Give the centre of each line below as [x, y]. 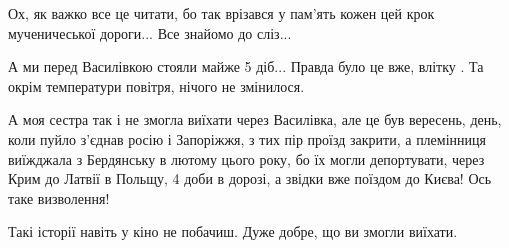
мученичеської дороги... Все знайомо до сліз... [150, 32]
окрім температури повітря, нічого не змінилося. [156, 85]
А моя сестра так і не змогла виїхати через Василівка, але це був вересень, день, [255, 119]
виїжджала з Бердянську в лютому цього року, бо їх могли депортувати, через [246, 158]
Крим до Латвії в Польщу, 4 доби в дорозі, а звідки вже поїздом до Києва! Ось [250, 178]
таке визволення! [59, 197]
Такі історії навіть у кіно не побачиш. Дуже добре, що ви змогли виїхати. [233, 231]
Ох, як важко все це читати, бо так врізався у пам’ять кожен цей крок [221, 13]
